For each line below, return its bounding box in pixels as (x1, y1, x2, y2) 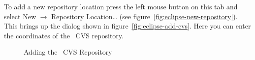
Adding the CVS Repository (24, 47, 112, 57)
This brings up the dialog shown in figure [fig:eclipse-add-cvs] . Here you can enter (4, 21, 251, 31)
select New (4, 11, 36, 21)
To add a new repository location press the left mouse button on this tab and (4, 1, 238, 11)
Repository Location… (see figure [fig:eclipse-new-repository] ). (51, 11, 238, 21)
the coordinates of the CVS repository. (4, 30, 124, 40)
